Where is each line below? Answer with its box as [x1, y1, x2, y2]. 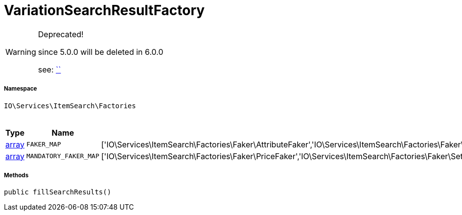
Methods [4, 171, 29, 179]
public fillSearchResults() [4, 188, 112, 196]
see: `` [38, 64, 61, 74]
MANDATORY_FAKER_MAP [26, 152, 99, 160]
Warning [5, 47, 36, 57]
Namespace [4, 85, 37, 93]
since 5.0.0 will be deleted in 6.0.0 [38, 47, 163, 57]
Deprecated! [38, 29, 84, 39]
